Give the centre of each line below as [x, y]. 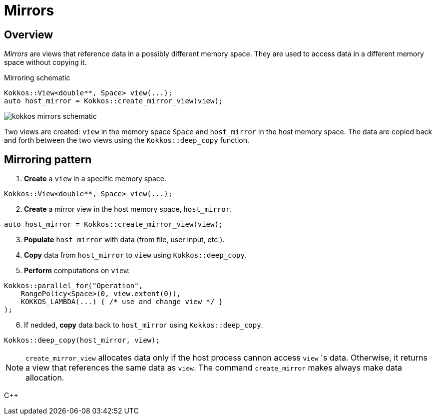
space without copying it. [45, 62]
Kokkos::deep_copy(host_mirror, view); [82, 340]
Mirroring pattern [48, 159]
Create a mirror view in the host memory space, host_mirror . [128, 209]
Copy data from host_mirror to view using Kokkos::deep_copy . [135, 255]
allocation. [45, 378]
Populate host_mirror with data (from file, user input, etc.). [124, 240]
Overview [29, 34]
